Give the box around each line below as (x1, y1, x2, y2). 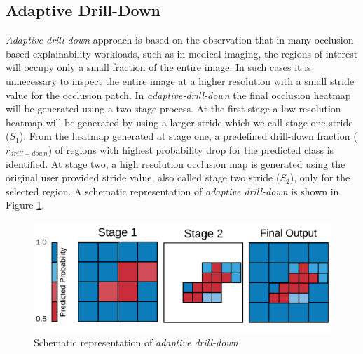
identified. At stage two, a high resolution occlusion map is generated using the (6, 156, 345, 171)
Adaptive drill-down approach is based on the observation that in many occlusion (6, 32, 354, 47)
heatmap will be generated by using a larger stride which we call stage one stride (6, 114, 353, 129)
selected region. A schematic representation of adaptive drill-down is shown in (6, 183, 339, 198)
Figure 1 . (6, 197, 45, 212)
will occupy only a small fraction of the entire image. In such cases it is (6, 60, 311, 74)
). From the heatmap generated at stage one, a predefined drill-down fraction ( (19, 129, 357, 143)
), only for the (289, 170, 350, 185)
